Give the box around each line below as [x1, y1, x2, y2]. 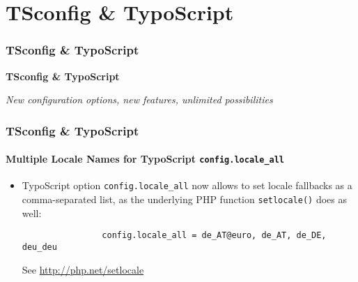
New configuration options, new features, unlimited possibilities [6, 92, 273, 107]
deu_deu [22, 242, 57, 253]
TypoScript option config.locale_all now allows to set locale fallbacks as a [22, 178, 352, 193]
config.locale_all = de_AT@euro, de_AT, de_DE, [102, 230, 327, 241]
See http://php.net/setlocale [22, 262, 144, 276]
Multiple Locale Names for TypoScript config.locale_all [6, 151, 285, 166]
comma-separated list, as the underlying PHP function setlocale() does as [22, 192, 347, 207]
